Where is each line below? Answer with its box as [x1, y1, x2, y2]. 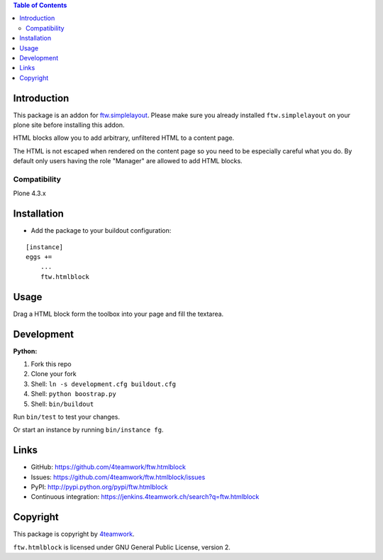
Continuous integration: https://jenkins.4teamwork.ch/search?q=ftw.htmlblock [30, 493, 260, 501]
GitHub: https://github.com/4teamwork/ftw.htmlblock [30, 463, 186, 471]
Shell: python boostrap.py [30, 390, 116, 398]
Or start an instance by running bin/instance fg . [13, 426, 164, 434]
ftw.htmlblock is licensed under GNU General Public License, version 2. [13, 543, 231, 551]
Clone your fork [30, 370, 77, 378]
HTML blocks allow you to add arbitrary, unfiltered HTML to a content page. [13, 133, 235, 142]
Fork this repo [30, 360, 72, 368]
